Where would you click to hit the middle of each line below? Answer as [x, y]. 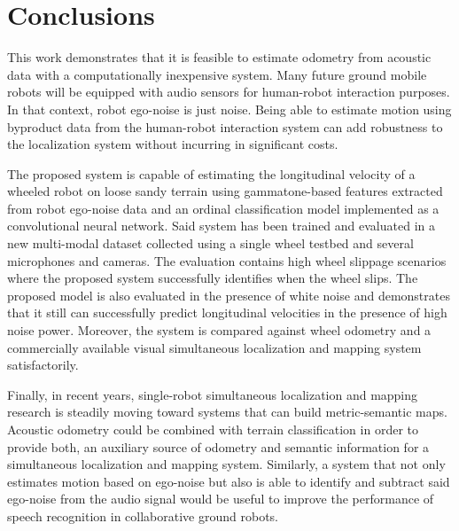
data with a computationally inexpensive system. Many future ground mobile [217, 74]
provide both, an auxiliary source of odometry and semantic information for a [218, 446]
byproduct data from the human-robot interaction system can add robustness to [225, 126]
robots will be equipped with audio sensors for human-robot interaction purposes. [229, 92]
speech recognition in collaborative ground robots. [143, 515]
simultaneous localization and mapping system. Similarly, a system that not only [226, 464]
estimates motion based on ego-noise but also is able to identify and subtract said [229, 481]
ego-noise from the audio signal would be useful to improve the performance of [221, 499]
